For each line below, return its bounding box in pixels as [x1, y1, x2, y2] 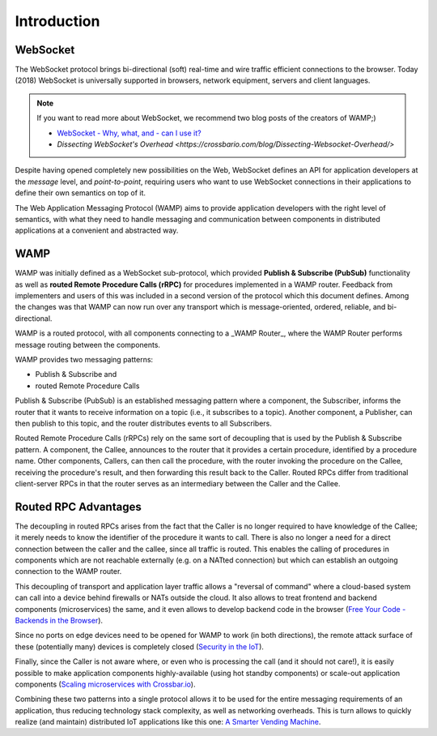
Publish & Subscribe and [35, 370, 117, 379]
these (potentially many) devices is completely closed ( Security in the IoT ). [15, 641, 265, 652]
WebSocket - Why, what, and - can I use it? [57, 128, 202, 138]
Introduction [15, 12, 100, 30]
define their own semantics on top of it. [15, 188, 146, 198]
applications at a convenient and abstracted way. [15, 225, 179, 235]
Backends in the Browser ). [15, 615, 104, 625]
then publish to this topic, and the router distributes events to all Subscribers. [15, 418, 273, 428]
